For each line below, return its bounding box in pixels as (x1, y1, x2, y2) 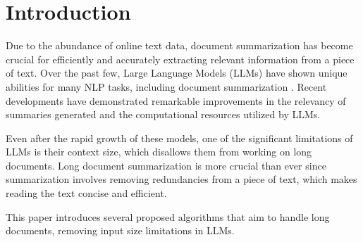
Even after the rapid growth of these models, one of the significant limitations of (6, 130, 353, 145)
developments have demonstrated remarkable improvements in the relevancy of (6, 93, 346, 108)
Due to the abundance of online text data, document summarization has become (6, 38, 353, 53)
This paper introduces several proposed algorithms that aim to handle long (6, 209, 330, 224)
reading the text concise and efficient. (6, 186, 167, 200)
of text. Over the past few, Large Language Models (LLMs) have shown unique (6, 65, 347, 80)
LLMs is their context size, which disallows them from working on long (6, 144, 312, 159)
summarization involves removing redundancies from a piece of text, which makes (6, 172, 357, 186)
